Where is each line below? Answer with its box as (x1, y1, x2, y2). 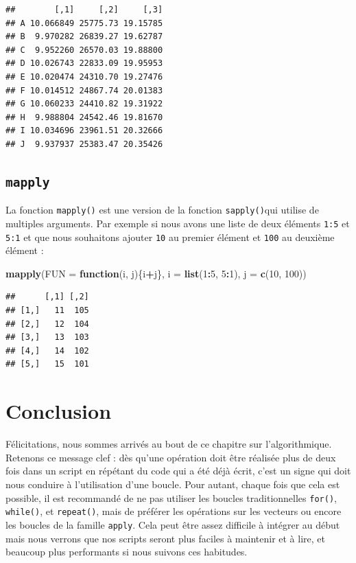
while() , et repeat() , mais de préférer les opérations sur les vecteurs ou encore (5, 504, 342, 518)
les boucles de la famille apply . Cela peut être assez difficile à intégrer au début (5, 517, 340, 531)
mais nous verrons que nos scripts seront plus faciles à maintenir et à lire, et (5, 531, 325, 545)
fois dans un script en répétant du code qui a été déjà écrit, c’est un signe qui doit (5, 463, 351, 478)
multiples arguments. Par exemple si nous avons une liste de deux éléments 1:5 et (5, 216, 350, 230)
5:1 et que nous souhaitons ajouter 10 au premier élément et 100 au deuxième (5, 229, 335, 244)
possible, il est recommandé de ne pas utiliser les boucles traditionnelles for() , (5, 490, 337, 505)
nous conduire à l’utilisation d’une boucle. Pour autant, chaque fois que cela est (5, 476, 340, 491)
